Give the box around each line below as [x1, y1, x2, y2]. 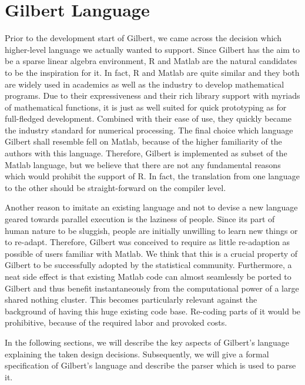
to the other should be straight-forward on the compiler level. [5, 181, 226, 193]
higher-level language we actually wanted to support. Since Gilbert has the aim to [5, 43, 300, 55]
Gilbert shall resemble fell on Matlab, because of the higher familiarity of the [5, 135, 282, 148]
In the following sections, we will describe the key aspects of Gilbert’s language [5, 336, 289, 348]
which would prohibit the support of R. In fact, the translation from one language [5, 170, 300, 182]
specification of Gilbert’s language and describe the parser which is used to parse [5, 359, 296, 371]
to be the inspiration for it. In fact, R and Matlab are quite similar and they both [5, 66, 300, 78]
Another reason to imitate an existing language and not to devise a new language [5, 201, 298, 213]
